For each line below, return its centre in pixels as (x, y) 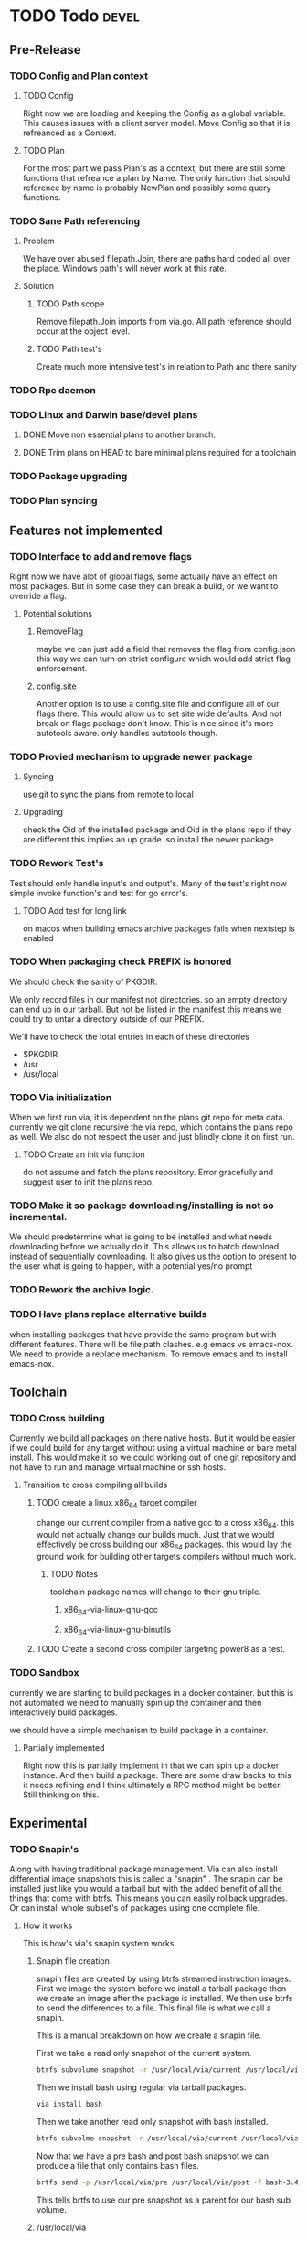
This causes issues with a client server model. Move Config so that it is (156, 123)
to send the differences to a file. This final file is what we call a (153, 2008)
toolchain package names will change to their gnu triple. (156, 1592)
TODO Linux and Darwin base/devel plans (104, 415)
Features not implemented (86, 530)
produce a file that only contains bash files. (117, 2165)
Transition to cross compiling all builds (95, 1485)
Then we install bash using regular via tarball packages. (141, 2087)
